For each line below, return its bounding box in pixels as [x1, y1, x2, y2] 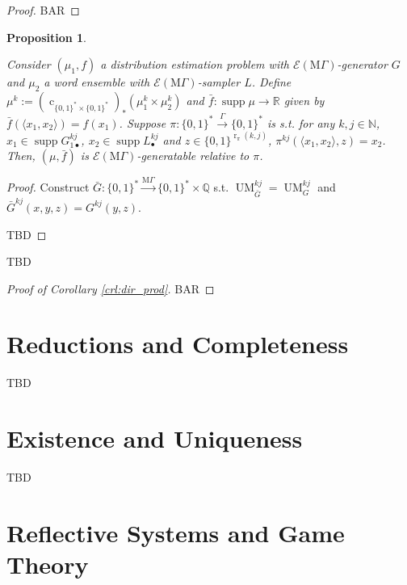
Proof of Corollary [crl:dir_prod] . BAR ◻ [6, 280, 215, 297]
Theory [6, 548, 89, 581]
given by [283, 91, 325, 108]
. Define [251, 74, 292, 90]
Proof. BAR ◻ [6, 2, 80, 18]
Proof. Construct [6, 179, 90, 196]
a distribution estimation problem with [100, 56, 289, 73]
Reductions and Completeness [6, 327, 349, 360]
